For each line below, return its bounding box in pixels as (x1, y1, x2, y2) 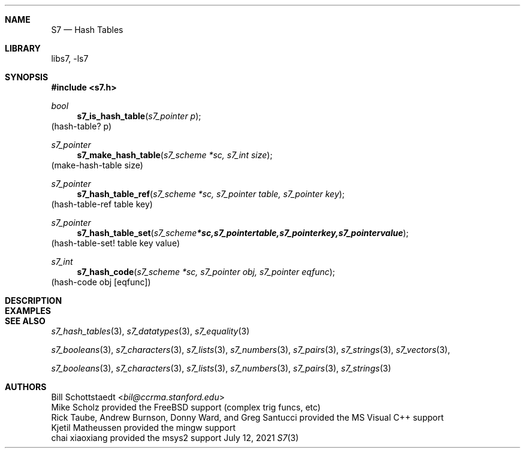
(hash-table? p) (51, 121, 111, 131)
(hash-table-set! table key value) (51, 238, 180, 248)
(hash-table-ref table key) (51, 199, 153, 209)
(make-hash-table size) (51, 160, 143, 170)
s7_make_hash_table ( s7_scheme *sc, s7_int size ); (77, 150, 273, 160)
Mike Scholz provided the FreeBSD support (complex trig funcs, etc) (51, 402, 321, 412)
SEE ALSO (5, 316, 46, 326)
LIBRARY (5, 43, 41, 53)
